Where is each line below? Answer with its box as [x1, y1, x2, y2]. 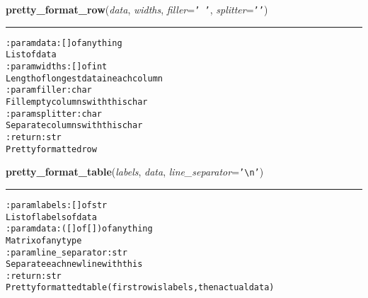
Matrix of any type [6, 235, 82, 246]
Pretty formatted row [6, 144, 97, 154]
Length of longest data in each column [6, 73, 163, 84]
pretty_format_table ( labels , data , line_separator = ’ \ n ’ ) [6, 164, 264, 179]
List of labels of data [6, 212, 97, 222]
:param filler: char [6, 85, 92, 96]
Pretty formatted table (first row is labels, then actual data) [6, 282, 275, 293]
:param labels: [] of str [6, 200, 108, 210]
